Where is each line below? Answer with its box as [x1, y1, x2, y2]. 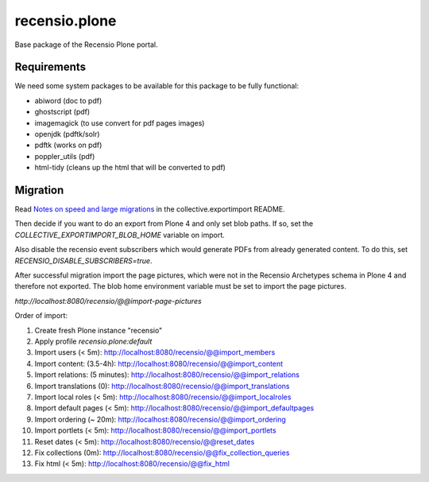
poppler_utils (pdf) [34, 151, 95, 161]
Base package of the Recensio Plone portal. [14, 40, 158, 49]
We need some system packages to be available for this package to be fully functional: [14, 81, 300, 91]
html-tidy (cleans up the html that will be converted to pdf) [34, 163, 226, 173]
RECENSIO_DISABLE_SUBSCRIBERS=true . [14, 255, 153, 266]
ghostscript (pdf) [34, 107, 91, 117]
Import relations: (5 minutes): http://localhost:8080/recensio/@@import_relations [34, 370, 300, 379]
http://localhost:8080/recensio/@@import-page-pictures [14, 296, 202, 305]
